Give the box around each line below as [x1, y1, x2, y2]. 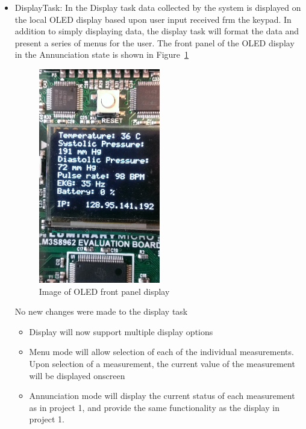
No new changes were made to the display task [14, 305, 188, 318]
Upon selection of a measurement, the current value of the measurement [29, 357, 295, 370]
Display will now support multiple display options [29, 325, 213, 338]
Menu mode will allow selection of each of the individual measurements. [29, 345, 294, 358]
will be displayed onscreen [29, 369, 125, 381]
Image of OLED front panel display [39, 285, 170, 297]
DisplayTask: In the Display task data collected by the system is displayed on [14, 1, 301, 13]
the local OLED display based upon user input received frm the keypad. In [14, 13, 292, 25]
